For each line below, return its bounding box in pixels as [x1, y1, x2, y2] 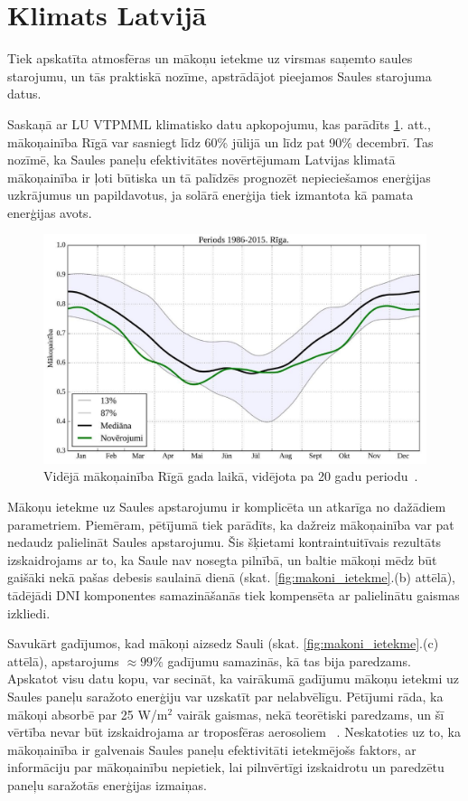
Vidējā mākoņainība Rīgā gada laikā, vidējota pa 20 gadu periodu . [43, 466, 418, 485]
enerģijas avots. [7, 203, 92, 221]
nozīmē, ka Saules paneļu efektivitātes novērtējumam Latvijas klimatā [7, 150, 396, 169]
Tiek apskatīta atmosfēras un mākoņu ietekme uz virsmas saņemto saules [7, 49, 413, 68]
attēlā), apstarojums [7, 651, 119, 670]
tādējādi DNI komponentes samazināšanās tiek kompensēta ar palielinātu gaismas [7, 586, 460, 605]
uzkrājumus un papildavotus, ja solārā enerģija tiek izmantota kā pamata [7, 185, 414, 204]
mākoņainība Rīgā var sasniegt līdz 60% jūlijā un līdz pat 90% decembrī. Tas [7, 132, 434, 151]
